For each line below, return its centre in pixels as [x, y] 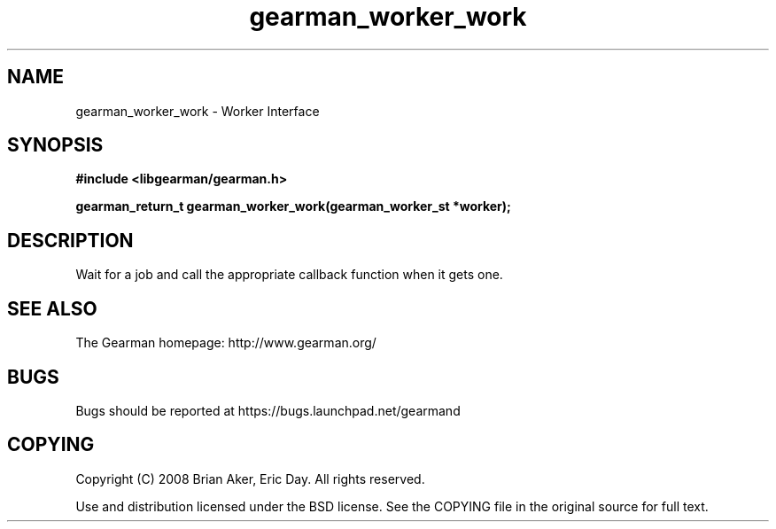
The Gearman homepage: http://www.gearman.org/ [226, 343]
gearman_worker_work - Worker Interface [198, 111]
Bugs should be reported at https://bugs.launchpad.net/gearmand [268, 410]
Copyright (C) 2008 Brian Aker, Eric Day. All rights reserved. [250, 478]
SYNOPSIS [55, 145]
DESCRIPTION [70, 240]
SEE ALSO [52, 308]
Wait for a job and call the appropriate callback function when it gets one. [289, 275]
